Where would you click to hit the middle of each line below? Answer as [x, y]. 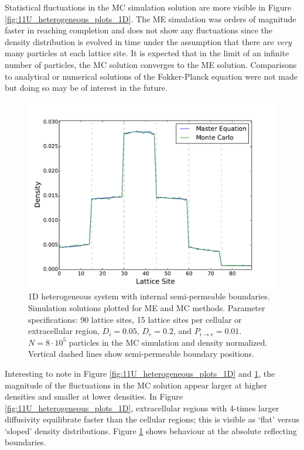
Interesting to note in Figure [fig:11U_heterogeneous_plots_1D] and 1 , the [140, 373]
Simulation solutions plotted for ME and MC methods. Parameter [147, 307]
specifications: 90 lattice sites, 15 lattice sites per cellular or [135, 319]
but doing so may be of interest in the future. [86, 88]
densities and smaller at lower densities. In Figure [94, 396]
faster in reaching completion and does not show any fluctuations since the [139, 30]
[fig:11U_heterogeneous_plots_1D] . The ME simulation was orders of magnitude [151, 18]
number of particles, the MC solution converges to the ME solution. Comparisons [151, 64]
